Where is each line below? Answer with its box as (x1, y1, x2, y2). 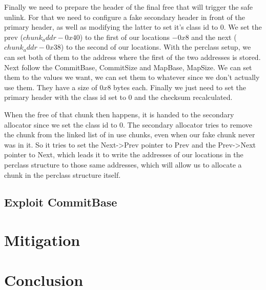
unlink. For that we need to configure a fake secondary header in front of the (4, 11, 245, 22)
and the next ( (191, 31, 237, 42)
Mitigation (4, 230, 80, 251)
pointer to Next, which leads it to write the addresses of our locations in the (4, 149, 243, 160)
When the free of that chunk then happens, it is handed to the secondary (4, 109, 234, 119)
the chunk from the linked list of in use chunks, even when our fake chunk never (4, 129, 255, 140)
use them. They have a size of (4, 81, 97, 92)
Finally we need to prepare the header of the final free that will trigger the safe (4, 2, 253, 12)
